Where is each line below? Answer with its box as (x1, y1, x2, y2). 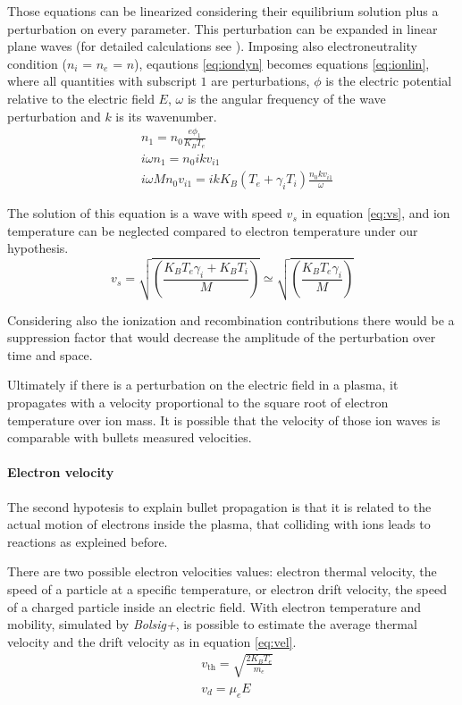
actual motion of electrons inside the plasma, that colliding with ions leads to (7, 515, 431, 533)
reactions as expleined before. (7, 532, 168, 550)
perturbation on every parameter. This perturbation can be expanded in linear (7, 19, 438, 38)
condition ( (7, 54, 67, 72)
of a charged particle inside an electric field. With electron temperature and (7, 597, 422, 616)
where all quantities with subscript (7, 71, 197, 90)
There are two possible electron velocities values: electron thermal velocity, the (7, 562, 437, 581)
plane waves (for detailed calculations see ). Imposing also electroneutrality (7, 37, 417, 55)
